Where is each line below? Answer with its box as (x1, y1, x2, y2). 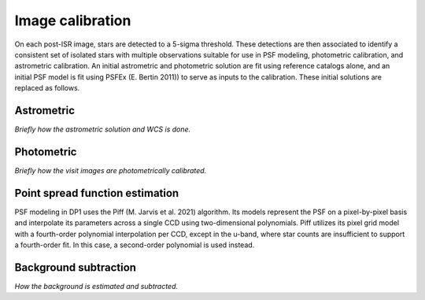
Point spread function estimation (14, 186, 179, 200)
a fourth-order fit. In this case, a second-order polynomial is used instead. (14, 240, 255, 250)
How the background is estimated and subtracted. (14, 281, 179, 291)
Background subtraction (14, 261, 137, 274)
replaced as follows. (14, 83, 80, 93)
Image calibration (14, 12, 131, 29)
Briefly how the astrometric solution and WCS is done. (14, 124, 191, 134)
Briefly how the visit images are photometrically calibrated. (14, 165, 207, 175)
